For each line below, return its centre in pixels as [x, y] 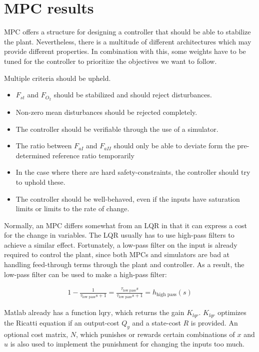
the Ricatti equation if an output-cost [62, 322]
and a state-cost [156, 322]
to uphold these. [40, 181]
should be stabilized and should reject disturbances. [133, 95]
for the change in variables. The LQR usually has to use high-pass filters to [119, 235]
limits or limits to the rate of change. [72, 208]
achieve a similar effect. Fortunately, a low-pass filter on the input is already [121, 244]
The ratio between [44, 146]
